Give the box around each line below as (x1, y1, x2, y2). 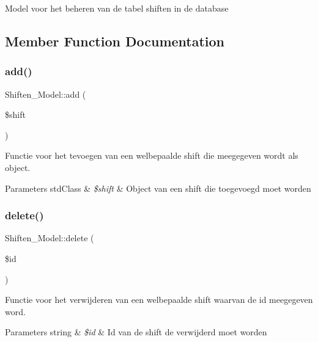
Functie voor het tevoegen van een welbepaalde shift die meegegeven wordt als (5, 149, 298, 162)
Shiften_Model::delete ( (5, 231, 94, 244)
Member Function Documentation (5, 31, 225, 50)
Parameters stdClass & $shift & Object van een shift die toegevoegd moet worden (5, 181, 311, 194)
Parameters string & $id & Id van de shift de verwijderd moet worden (5, 326, 267, 338)
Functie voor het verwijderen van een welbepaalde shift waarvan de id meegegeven (5, 293, 313, 306)
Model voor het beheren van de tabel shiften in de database (5, 2, 229, 14)
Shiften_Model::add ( (5, 87, 86, 100)
